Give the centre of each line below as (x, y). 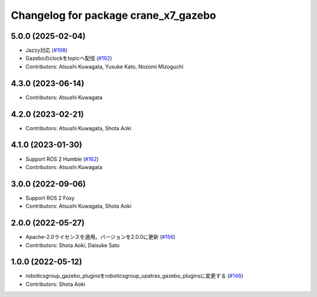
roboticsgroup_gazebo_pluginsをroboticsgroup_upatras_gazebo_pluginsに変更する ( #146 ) (134, 276)
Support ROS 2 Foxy (50, 198)
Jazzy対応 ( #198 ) (46, 50)
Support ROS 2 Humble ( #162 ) (62, 159)
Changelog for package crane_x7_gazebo (114, 15)
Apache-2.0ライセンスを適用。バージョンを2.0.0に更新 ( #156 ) (101, 237)
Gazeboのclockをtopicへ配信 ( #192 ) (69, 58)
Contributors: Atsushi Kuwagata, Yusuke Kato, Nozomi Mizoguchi (104, 66)
